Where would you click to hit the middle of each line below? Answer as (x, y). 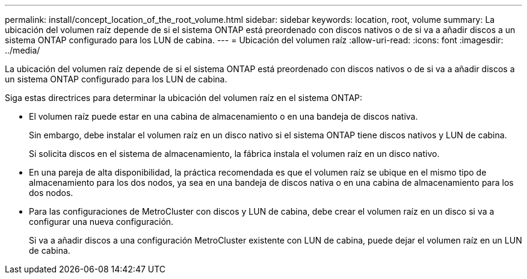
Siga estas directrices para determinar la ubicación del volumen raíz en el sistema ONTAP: (184, 98)
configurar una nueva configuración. (101, 222)
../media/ (23, 50)
